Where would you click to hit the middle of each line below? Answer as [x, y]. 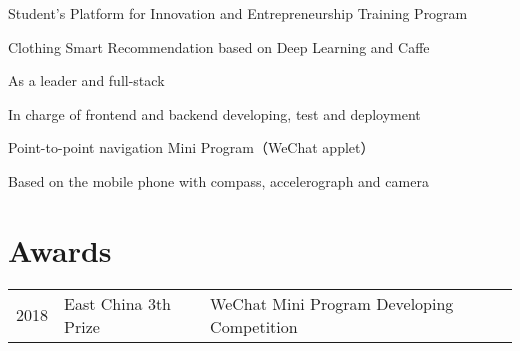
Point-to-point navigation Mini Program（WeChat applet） [191, 147]
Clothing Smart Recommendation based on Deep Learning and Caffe [219, 46]
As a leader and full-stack [86, 80]
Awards [60, 249]
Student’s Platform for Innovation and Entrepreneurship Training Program [238, 13]
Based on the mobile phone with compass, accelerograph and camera [218, 180]
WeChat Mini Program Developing [332, 303]
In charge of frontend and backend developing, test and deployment [214, 113]
